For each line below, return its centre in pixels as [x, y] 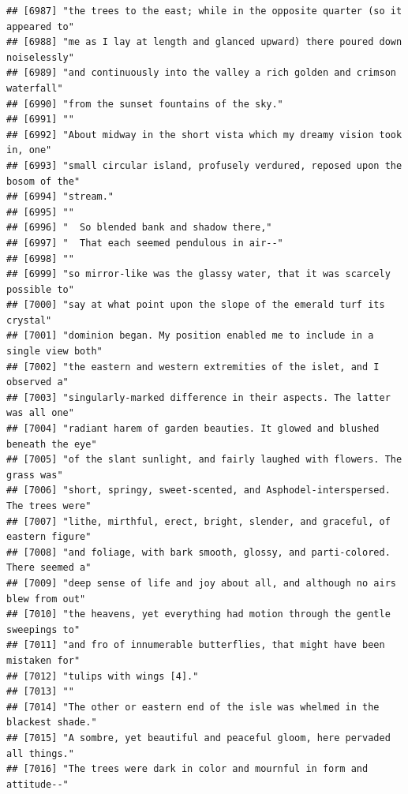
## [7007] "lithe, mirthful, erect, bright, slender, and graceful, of [198, 521]
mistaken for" [43, 660]
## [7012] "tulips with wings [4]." [103, 676]
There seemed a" [49, 568]
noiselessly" [40, 57]
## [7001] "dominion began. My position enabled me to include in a [190, 336]
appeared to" [40, 26]
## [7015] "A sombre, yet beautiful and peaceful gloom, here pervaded [198, 738]
